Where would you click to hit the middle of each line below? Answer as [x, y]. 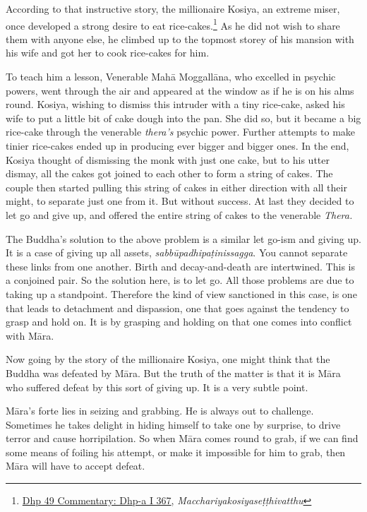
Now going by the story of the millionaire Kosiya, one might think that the [168, 359]
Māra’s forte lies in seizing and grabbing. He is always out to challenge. [160, 411]
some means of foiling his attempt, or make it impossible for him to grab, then [176, 452]
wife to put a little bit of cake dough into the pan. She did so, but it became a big [183, 118]
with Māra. [30, 335]
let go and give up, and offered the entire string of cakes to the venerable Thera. [179, 214]
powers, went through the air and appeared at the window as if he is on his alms [180, 90]
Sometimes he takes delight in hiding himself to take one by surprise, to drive [173, 424]
